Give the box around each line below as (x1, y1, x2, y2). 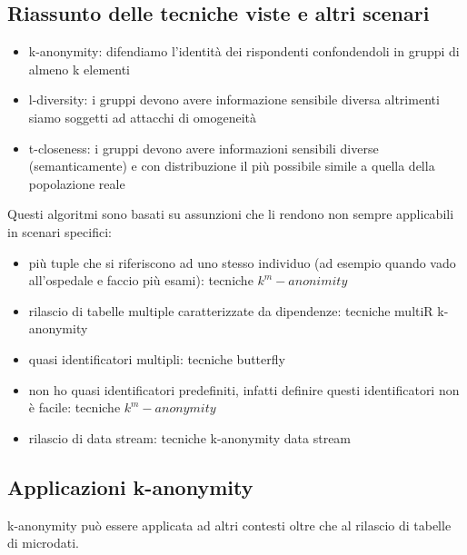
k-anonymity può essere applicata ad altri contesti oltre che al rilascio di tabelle (7, 515, 452, 534)
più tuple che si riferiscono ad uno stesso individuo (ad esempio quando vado (28, 253, 456, 272)
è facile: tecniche (28, 398, 121, 417)
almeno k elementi (28, 59, 130, 78)
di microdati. (7, 533, 80, 552)
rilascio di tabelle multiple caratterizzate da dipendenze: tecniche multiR (28, 301, 433, 320)
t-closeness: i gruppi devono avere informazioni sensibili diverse (28, 138, 379, 157)
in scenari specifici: (7, 222, 112, 241)
